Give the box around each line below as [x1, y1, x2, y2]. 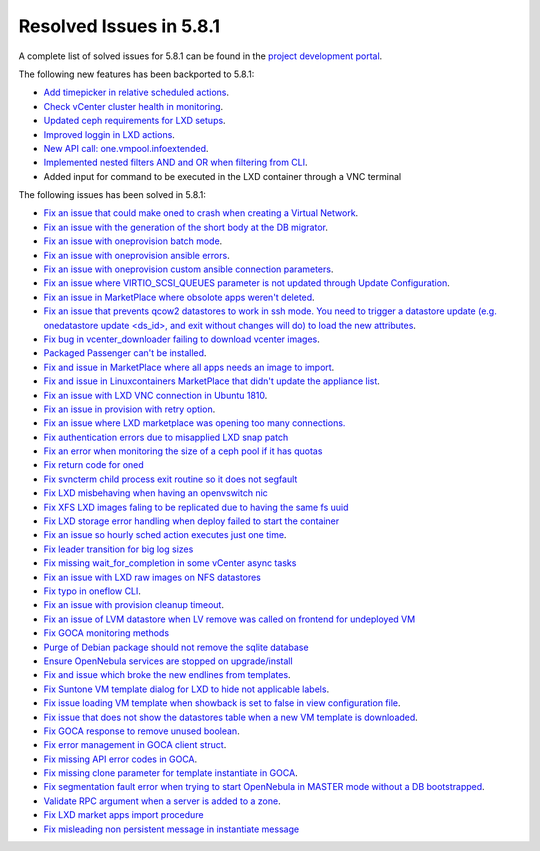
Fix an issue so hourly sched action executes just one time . [43, 529, 287, 541]
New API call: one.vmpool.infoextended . [43, 142, 209, 154]
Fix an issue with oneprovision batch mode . [43, 235, 223, 247]
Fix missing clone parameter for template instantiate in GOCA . [43, 767, 299, 779]
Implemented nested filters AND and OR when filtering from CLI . [43, 156, 309, 169]
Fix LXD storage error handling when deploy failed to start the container [43, 515, 340, 527]
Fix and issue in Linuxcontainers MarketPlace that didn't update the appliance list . [43, 375, 380, 387]
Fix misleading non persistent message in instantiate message [43, 823, 300, 835]
